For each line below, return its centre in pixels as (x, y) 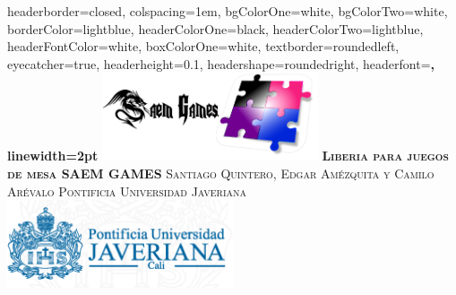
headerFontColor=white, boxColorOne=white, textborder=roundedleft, (203, 46)
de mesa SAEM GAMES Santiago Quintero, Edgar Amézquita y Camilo (221, 173)
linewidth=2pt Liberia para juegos (228, 156)
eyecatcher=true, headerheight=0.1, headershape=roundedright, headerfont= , (221, 63)
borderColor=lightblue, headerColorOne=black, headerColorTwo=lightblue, (215, 28)
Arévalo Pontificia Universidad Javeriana (127, 191)
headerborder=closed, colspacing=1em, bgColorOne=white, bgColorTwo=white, (228, 11)
